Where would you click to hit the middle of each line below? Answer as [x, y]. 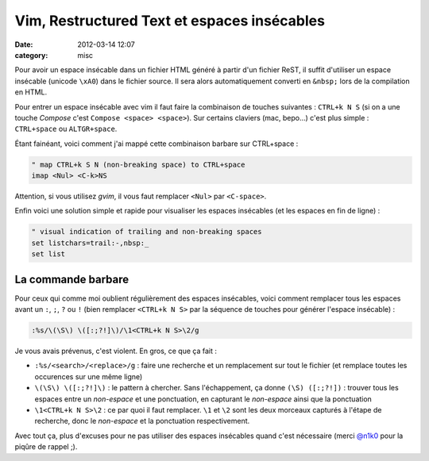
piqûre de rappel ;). [46, 447]
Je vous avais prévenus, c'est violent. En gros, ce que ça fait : [116, 351]
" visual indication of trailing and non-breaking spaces [147, 232]
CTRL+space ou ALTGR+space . [66, 129]
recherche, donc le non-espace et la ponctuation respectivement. [142, 421]
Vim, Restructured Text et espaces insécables [170, 21]
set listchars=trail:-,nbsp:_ [90, 243]
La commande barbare [72, 279]
